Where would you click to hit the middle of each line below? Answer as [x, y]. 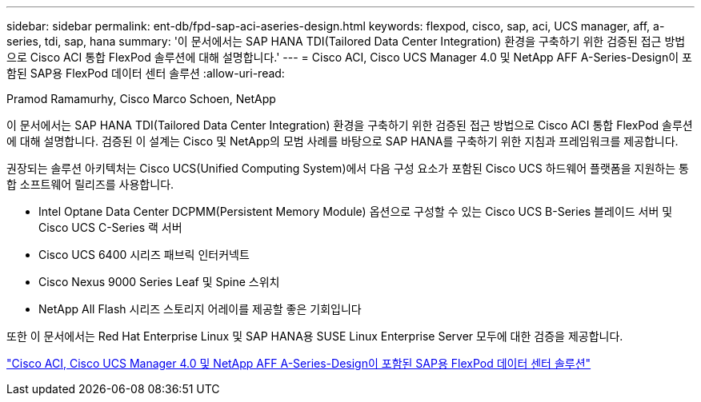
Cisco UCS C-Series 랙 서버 [110, 227]
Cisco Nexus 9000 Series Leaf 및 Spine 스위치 [159, 282]
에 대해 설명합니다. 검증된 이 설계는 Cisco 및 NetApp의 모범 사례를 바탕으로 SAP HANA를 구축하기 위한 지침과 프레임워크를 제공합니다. [342, 141]
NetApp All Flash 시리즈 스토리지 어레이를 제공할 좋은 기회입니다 [200, 309]
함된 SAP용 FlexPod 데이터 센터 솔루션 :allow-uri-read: [146, 73]
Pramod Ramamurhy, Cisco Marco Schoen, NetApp [141, 99]
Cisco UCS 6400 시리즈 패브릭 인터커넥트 [144, 255]
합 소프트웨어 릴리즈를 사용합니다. [90, 184]
